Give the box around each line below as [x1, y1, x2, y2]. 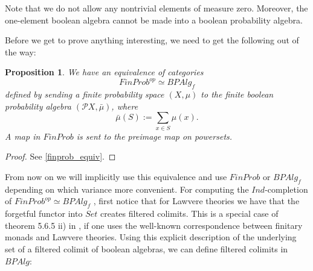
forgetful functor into [5, 207, 83, 220]
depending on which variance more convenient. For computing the [5, 182, 249, 195]
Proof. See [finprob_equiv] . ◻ [5, 150, 116, 163]
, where [111, 99, 138, 112]
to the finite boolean [201, 88, 274, 101]
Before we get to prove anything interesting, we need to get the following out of [5, 34, 299, 46]
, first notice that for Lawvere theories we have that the [93, 195, 300, 207]
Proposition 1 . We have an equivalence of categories [5, 66, 204, 78]
